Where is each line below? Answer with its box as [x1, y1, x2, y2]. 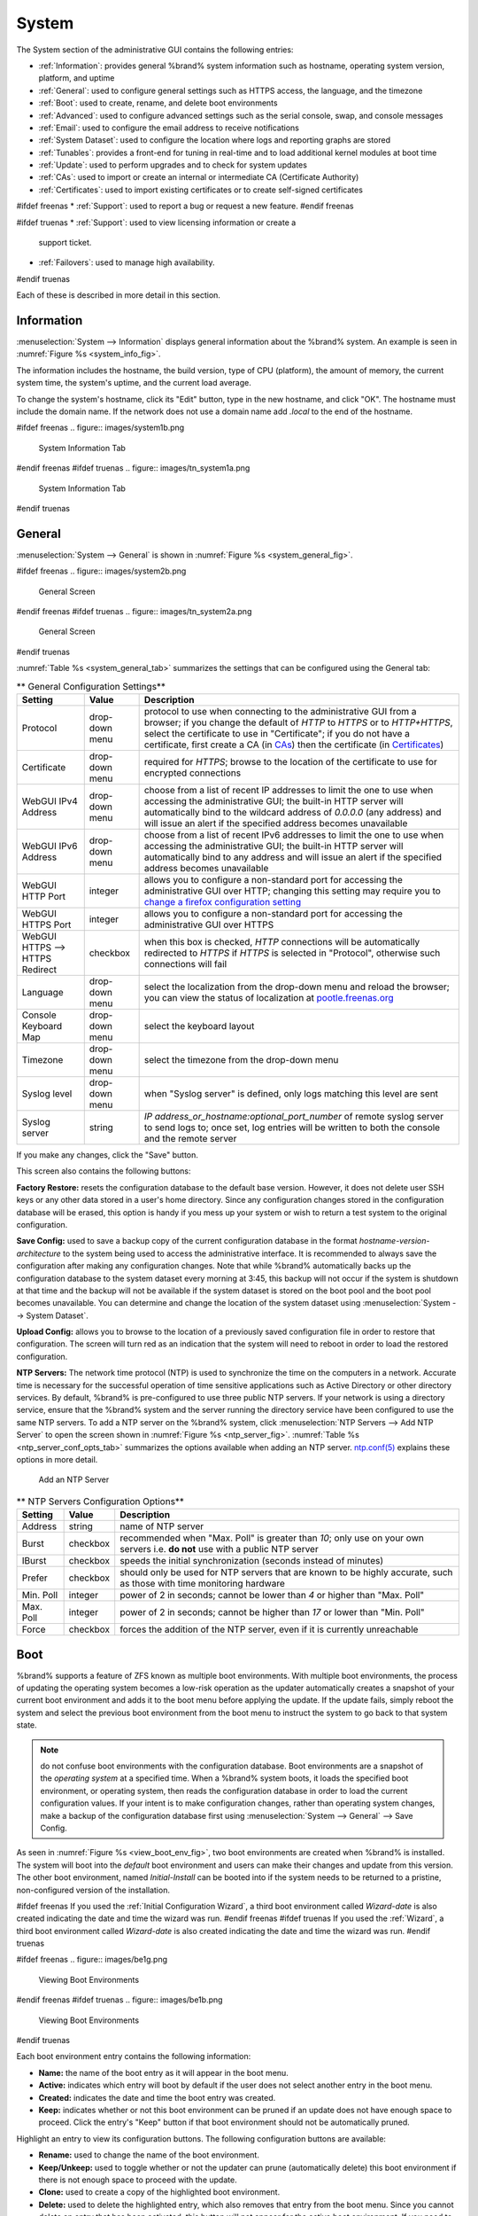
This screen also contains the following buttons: [16, 1166, 191, 1176]
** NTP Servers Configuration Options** [16, 1494, 185, 1507]
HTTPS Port [21, 918, 72, 931]
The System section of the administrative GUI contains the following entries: [16, 44, 294, 55]
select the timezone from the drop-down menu [143, 1054, 339, 1066]
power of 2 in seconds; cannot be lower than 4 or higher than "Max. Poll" [119, 1589, 425, 1602]
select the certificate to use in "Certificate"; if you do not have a [143, 728, 411, 740]
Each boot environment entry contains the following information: [16, 2051, 251, 2062]
